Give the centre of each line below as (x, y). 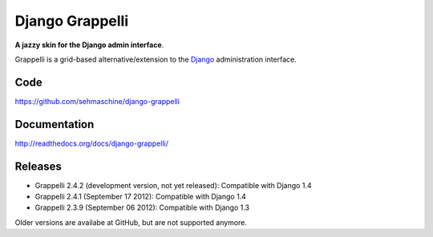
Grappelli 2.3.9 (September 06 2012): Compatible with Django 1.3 (142, 207)
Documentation (55, 124)
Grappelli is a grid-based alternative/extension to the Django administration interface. (156, 59)
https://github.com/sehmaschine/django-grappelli (97, 101)
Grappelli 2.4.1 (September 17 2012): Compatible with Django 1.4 (140, 197)
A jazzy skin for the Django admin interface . (89, 45)
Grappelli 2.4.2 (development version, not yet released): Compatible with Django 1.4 (173, 185)
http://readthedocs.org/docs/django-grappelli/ (91, 143)
